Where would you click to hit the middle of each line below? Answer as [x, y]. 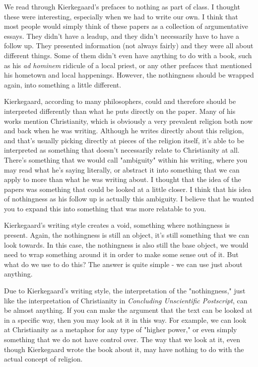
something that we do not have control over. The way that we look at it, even [122, 339]
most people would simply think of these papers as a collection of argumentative [126, 26]
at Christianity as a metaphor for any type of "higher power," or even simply [121, 329]
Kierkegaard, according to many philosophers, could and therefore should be [120, 101]
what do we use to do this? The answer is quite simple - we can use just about [123, 264]
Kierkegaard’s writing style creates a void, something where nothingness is [117, 225]
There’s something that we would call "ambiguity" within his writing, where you [126, 159]
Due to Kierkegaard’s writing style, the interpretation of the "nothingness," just [125, 291]
